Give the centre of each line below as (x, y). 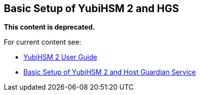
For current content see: (43, 42)
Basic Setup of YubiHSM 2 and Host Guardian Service (110, 72)
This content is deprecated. (50, 27)
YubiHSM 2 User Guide (60, 57)
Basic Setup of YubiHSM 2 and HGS (91, 8)
